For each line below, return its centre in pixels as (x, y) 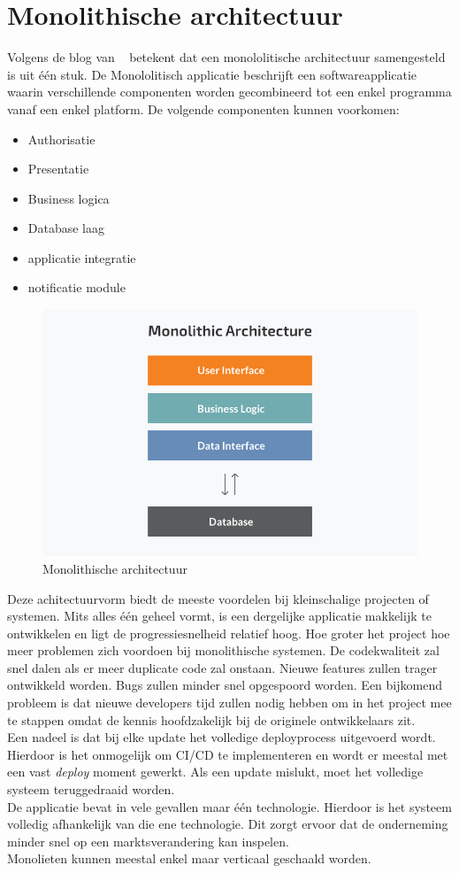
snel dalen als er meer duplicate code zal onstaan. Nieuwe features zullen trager (222, 667)
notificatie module (76, 287)
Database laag (66, 228)
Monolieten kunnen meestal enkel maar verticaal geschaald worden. (189, 858)
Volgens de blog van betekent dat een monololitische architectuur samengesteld (226, 57)
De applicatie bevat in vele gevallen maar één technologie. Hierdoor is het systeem (229, 806)
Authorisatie (61, 139)
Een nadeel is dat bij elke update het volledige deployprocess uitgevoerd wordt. (222, 737)
